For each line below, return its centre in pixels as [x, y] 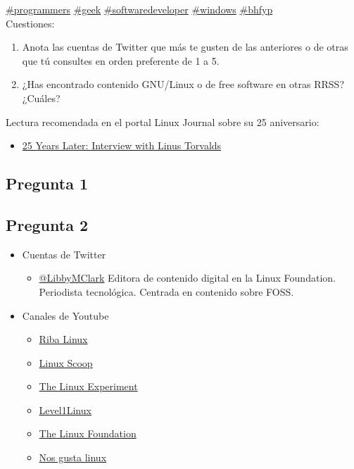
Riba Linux [63, 339]
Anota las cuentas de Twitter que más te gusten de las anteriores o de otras [185, 47]
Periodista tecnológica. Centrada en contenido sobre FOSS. [166, 291]
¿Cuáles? [41, 98]
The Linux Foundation [88, 433]
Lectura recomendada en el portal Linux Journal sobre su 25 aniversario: [163, 121]
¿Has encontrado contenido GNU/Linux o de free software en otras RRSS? [183, 84]
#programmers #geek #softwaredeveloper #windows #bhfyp [139, 9]
